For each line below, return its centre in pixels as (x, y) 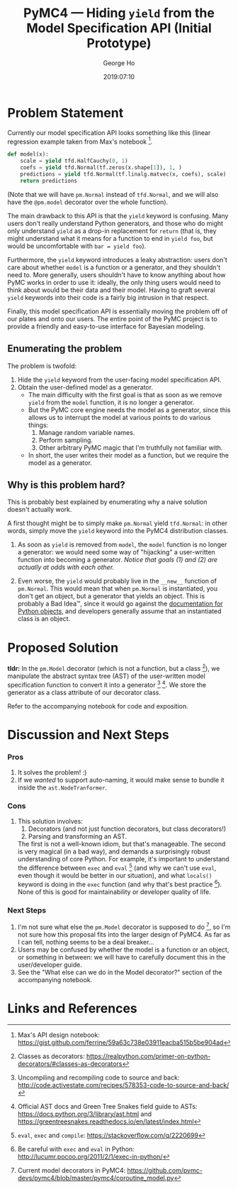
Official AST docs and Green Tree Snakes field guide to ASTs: (107, 1106)
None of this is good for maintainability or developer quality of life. (114, 892)
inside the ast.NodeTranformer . (62, 787)
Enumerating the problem (65, 349)
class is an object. (44, 619)
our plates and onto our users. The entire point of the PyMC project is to (112, 318)
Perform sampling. (66, 440)
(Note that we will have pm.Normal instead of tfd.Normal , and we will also (113, 194)
